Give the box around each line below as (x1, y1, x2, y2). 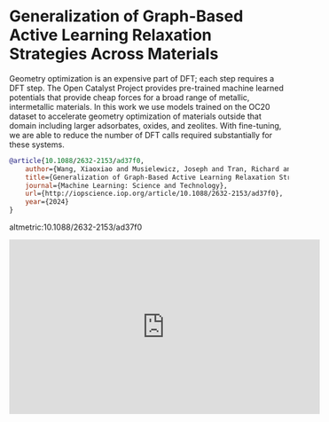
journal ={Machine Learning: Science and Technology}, (25, 181, 228, 190)
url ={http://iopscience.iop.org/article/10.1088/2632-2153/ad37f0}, (25, 189, 284, 199)
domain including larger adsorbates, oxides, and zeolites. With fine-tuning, (9, 120, 282, 130)
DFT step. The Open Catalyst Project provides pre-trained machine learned (9, 82, 284, 93)
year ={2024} (25, 198, 69, 207)
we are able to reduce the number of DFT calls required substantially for (9, 129, 273, 140)
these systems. (9, 139, 65, 150)
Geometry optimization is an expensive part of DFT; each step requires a (9, 73, 275, 83)
